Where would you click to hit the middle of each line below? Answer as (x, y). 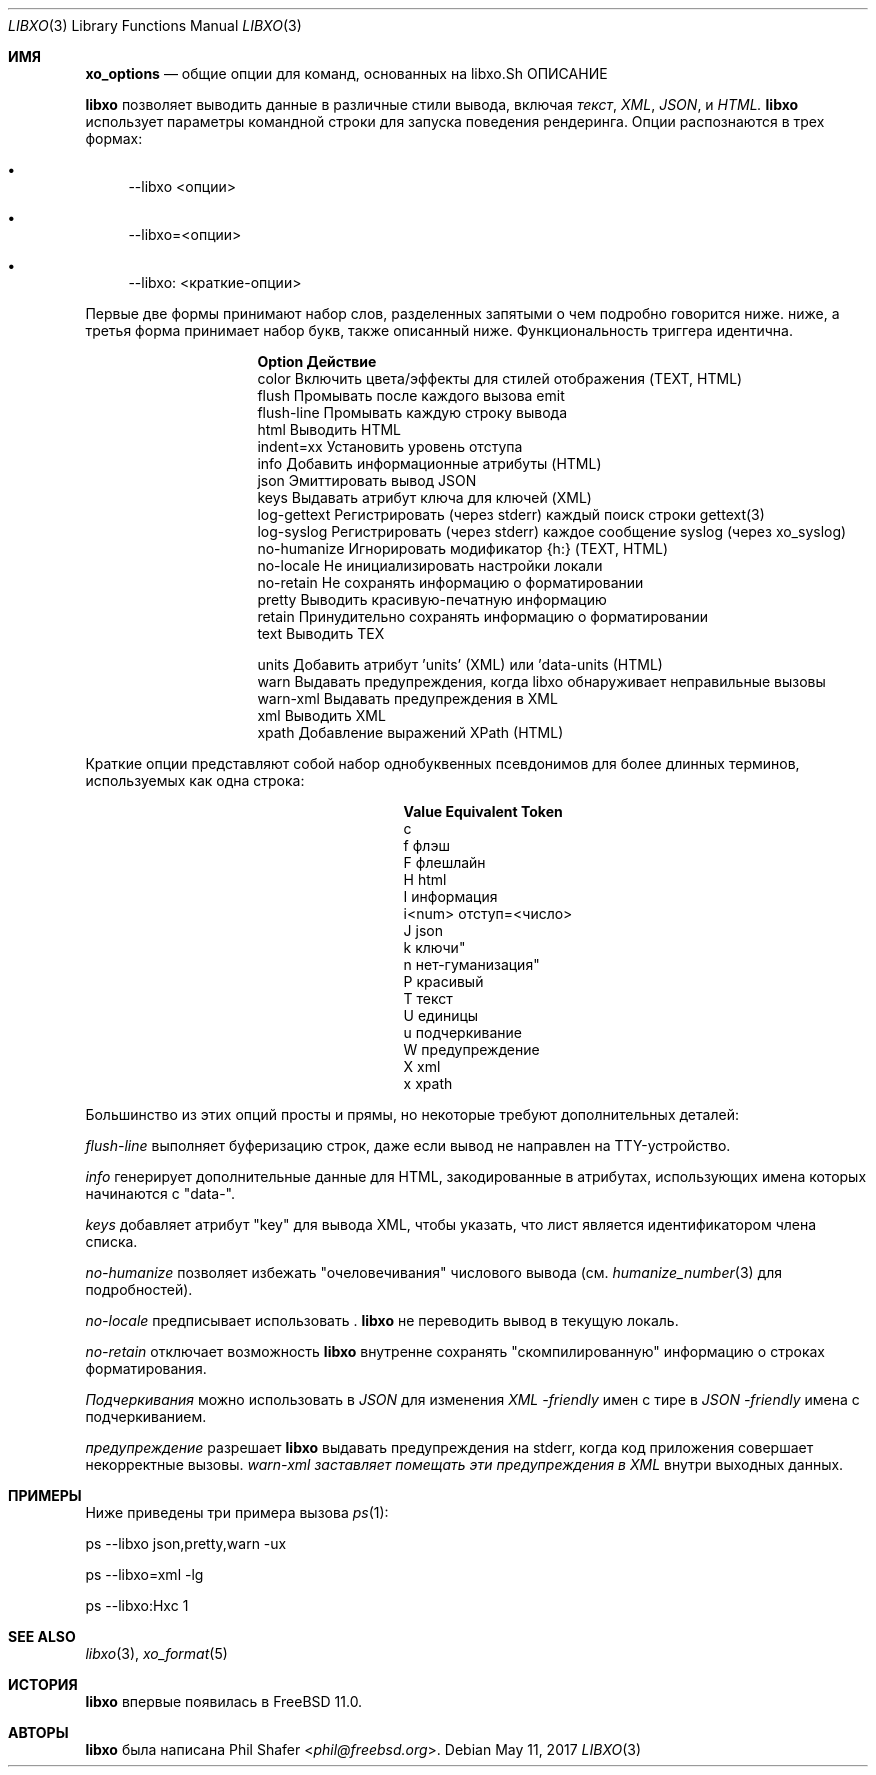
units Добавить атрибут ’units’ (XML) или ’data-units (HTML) (460, 664)
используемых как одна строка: (195, 780)
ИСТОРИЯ (43, 1684)
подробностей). (139, 1289)
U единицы (441, 1015)
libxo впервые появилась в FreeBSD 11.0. (224, 1701)
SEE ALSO (42, 1636)
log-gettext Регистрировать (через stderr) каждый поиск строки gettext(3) (511, 514)
